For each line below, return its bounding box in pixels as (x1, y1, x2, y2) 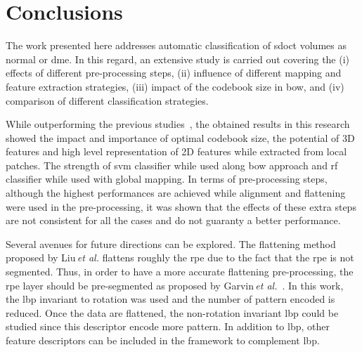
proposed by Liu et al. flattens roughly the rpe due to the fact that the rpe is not (6, 250, 354, 265)
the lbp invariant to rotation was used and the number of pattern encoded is (6, 292, 335, 306)
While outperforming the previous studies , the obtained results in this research (6, 117, 350, 131)
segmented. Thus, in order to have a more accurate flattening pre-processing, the (6, 264, 354, 279)
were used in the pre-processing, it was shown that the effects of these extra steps (6, 199, 356, 214)
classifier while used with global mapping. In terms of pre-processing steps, (6, 171, 328, 186)
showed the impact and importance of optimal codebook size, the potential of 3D (6, 130, 355, 145)
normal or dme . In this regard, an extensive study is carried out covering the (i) (6, 51, 350, 66)
